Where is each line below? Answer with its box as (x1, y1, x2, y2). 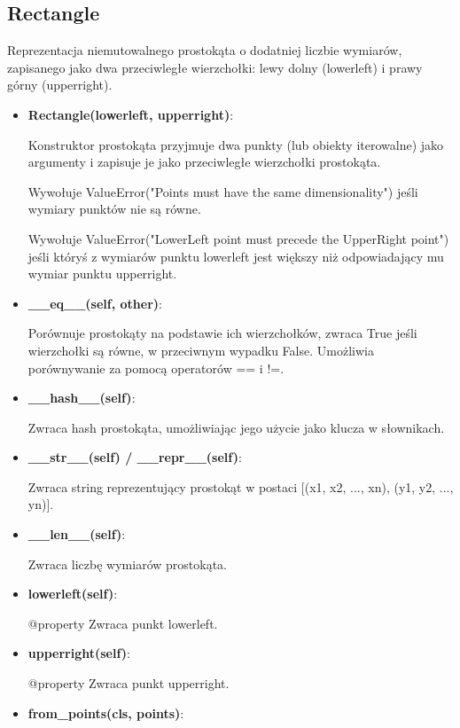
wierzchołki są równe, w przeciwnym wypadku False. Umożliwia (27, 341, 374, 359)
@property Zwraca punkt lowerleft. (27, 614, 218, 632)
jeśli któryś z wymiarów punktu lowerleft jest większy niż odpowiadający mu (27, 247, 444, 265)
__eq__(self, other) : (27, 294, 162, 312)
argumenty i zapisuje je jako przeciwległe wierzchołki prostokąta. (27, 153, 381, 171)
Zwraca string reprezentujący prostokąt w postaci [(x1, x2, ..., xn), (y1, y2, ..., (27, 477, 454, 496)
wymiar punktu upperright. (27, 264, 177, 283)
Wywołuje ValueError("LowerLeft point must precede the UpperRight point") (27, 229, 449, 247)
